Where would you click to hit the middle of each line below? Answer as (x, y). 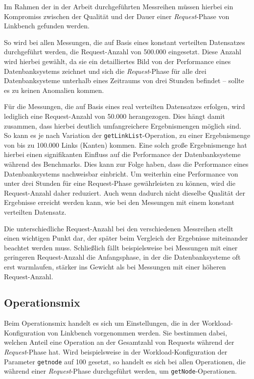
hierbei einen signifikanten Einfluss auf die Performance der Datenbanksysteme (122, 154)
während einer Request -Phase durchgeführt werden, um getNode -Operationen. (120, 371)
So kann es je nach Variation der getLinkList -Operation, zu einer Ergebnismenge (127, 135)
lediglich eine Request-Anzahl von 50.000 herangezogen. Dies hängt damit (115, 116)
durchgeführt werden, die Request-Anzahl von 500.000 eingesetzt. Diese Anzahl (123, 52)
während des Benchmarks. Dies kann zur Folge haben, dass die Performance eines (126, 164)
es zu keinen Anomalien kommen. (54, 90)
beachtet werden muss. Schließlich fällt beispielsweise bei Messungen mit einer (121, 247)
